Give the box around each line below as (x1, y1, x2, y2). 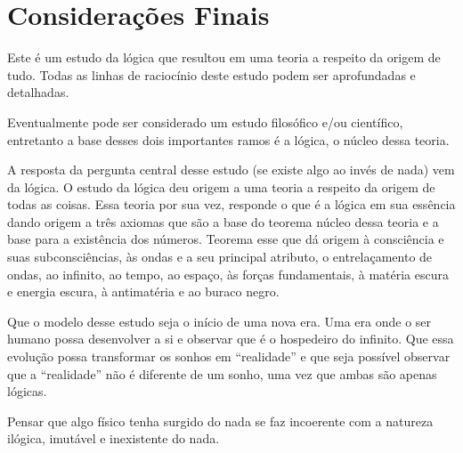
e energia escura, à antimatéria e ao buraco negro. (7, 282, 280, 301)
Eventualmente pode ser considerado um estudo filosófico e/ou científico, (7, 112, 403, 131)
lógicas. (7, 382, 47, 400)
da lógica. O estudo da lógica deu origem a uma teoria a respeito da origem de (7, 177, 435, 196)
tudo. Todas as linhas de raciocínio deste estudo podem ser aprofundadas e (7, 65, 416, 84)
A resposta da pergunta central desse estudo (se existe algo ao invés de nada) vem (7, 160, 455, 179)
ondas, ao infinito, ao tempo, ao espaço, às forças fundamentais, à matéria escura (7, 264, 450, 283)
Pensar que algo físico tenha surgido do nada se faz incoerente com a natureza (7, 411, 434, 430)
